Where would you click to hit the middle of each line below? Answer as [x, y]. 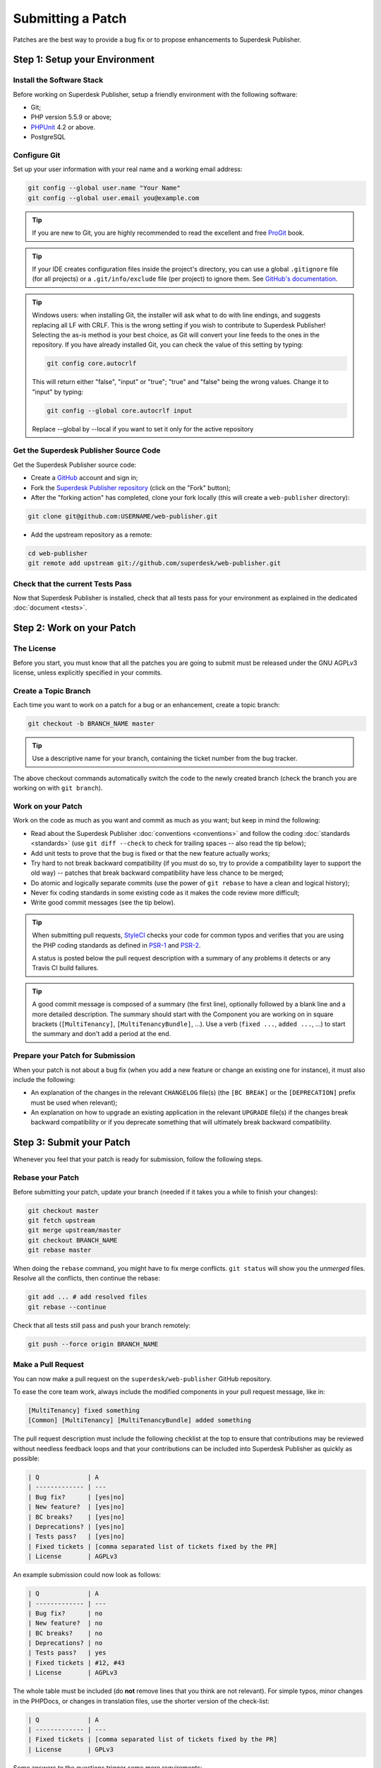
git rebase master [60, 1250]
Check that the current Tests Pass [72, 583]
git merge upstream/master [74, 1230]
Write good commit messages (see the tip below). [103, 902]
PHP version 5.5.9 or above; [71, 117]
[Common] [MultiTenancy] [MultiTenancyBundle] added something [140, 1420]
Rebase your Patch [46, 1177]
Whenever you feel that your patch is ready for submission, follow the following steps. [138, 1159]
